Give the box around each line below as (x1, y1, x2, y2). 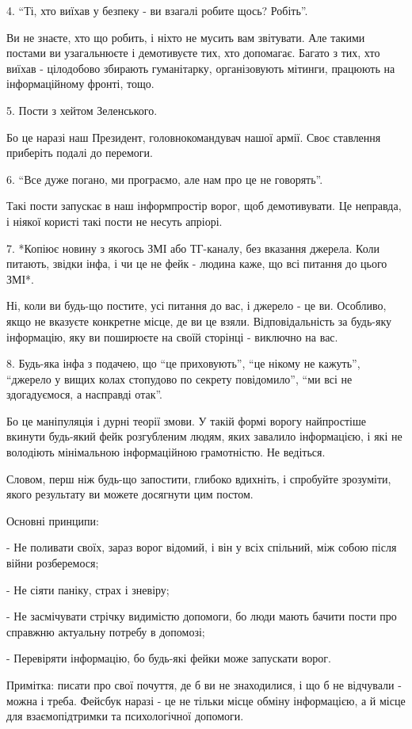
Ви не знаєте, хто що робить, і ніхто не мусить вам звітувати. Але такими (6, 29, 365, 45)
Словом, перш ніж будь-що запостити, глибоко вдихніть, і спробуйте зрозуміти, (6, 470, 391, 487)
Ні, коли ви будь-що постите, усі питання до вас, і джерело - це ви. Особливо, (6, 297, 387, 314)
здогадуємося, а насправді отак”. (6, 386, 163, 403)
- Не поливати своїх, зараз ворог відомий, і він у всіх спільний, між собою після (6, 539, 397, 555)
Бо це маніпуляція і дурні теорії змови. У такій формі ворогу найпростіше (6, 412, 366, 429)
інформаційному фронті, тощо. (6, 75, 154, 92)
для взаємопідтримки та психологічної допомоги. (6, 708, 244, 724)
